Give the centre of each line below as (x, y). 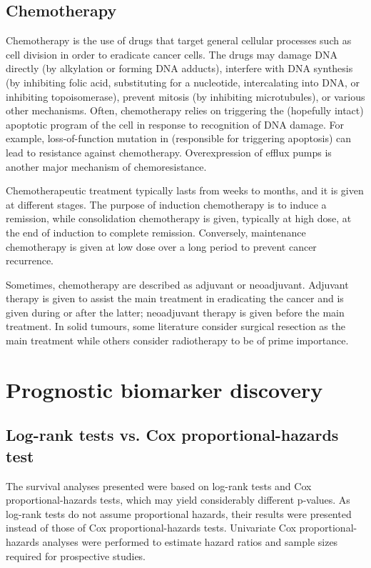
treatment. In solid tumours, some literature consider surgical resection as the (176, 326)
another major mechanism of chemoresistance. (106, 166)
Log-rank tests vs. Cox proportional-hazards (172, 435)
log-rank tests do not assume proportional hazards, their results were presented (179, 513)
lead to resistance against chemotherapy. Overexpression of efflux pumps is (169, 152)
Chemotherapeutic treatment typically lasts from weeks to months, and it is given (185, 190)
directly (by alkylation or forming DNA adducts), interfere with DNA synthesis (179, 68)
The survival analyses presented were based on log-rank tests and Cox (159, 485)
